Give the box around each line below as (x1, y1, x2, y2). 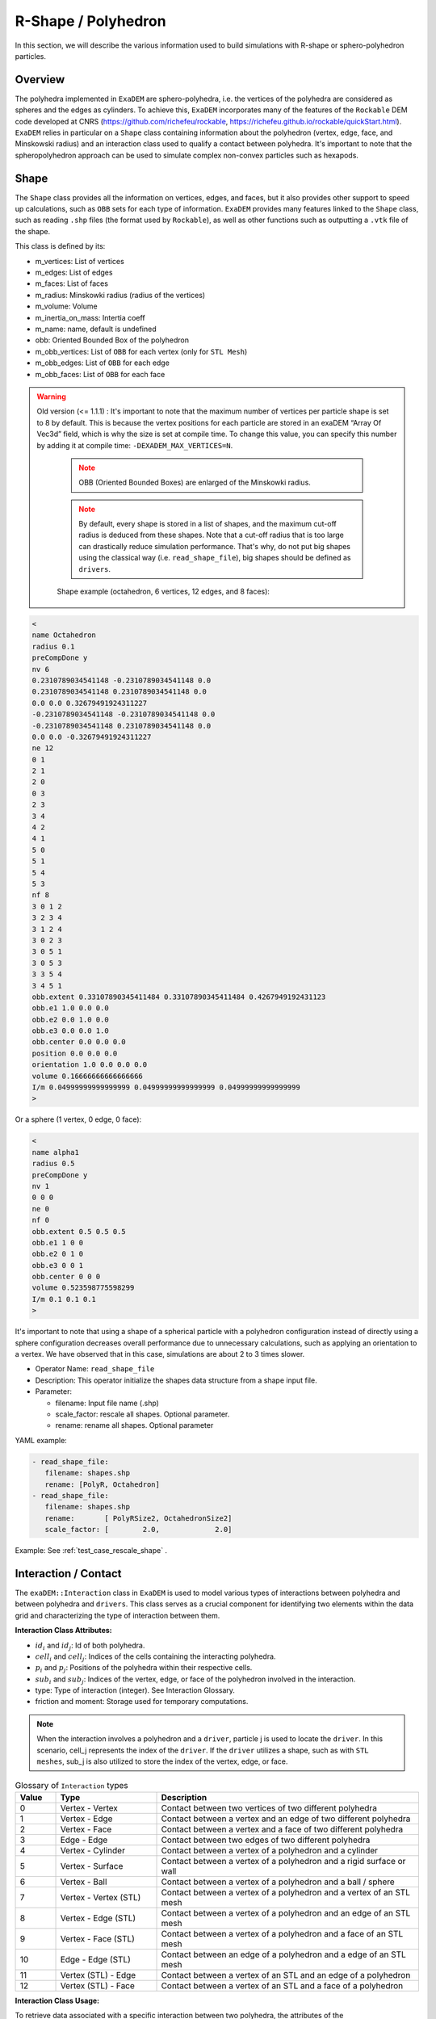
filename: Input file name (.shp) (55, 1398, 159, 1408)
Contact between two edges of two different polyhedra (161, 1834, 371, 1845)
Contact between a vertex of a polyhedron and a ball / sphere (161, 1876, 395, 1887)
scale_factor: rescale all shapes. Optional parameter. (55, 1409, 230, 1419)
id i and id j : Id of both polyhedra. (35, 1640, 145, 1652)
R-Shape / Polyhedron (15, 12, 166, 30)
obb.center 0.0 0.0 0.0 (31, 1038, 127, 1047)
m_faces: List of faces (35, 279, 109, 288)
